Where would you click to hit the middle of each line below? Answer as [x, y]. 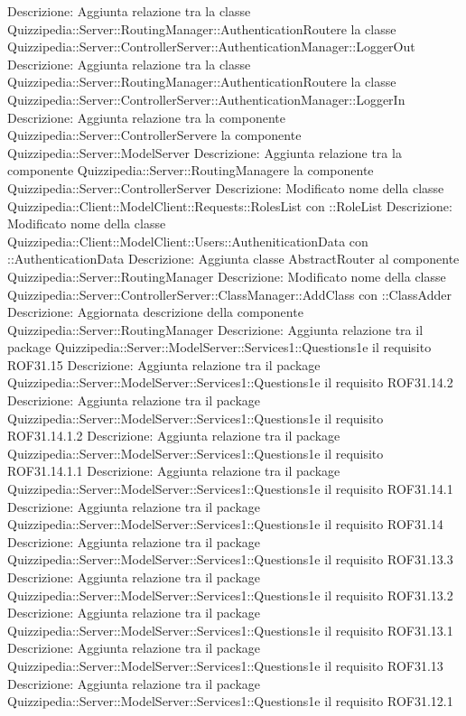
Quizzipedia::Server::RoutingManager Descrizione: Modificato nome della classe [227, 276]
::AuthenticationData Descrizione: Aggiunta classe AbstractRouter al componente [233, 259]
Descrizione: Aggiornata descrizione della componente [155, 312]
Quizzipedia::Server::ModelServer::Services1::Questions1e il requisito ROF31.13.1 [230, 630]
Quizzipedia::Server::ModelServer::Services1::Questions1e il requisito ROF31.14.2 [230, 382]
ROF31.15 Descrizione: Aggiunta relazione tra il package [164, 364]
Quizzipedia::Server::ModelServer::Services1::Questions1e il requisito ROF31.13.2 [230, 595]
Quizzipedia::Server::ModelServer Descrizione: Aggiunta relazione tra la [205, 152]
